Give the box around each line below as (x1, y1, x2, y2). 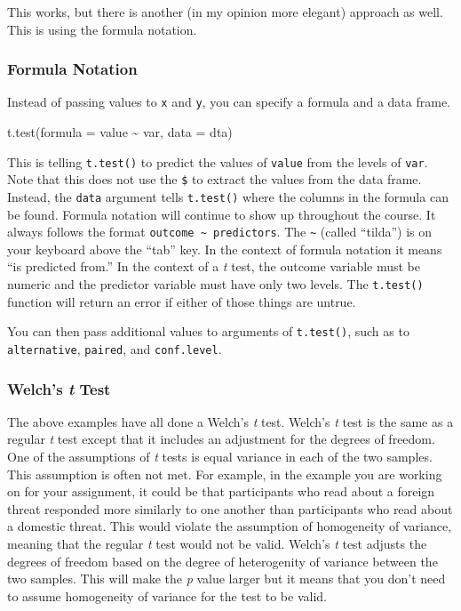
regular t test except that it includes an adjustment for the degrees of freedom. (7, 430, 435, 448)
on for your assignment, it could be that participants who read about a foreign (7, 482, 435, 501)
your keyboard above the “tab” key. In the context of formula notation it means (7, 239, 442, 258)
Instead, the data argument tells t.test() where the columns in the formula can (7, 187, 449, 205)
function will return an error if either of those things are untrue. (7, 292, 356, 310)
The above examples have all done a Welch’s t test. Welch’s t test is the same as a (7, 412, 454, 430)
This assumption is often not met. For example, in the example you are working (7, 464, 442, 483)
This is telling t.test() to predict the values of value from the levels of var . (7, 152, 428, 171)
